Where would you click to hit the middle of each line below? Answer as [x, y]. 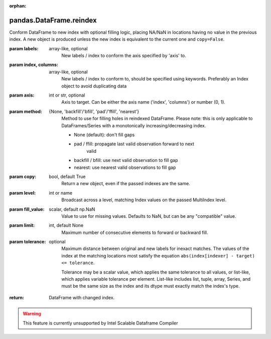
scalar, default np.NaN [72, 209]
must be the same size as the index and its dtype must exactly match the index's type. [151, 286]
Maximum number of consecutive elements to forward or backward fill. [135, 232]
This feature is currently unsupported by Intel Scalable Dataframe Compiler [100, 323]
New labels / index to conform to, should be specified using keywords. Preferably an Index [155, 79]
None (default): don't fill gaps [104, 135]
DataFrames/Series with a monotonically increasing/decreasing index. [134, 125]
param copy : [23, 177]
